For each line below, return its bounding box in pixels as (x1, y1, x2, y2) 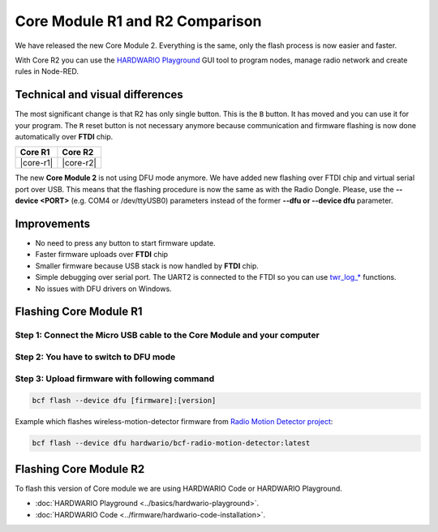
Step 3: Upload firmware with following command (15, 373, 215, 384)
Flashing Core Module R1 (15, 305, 143, 319)
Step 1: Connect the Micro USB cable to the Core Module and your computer (15, 329, 320, 341)
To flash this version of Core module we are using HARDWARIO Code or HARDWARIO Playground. (15, 483, 342, 493)
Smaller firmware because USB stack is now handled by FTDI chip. (35, 260, 260, 271)
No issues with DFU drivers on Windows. (35, 284, 172, 294)
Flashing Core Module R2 (15, 462, 145, 476)
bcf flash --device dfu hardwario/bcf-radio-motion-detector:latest (32, 439, 311, 448)
